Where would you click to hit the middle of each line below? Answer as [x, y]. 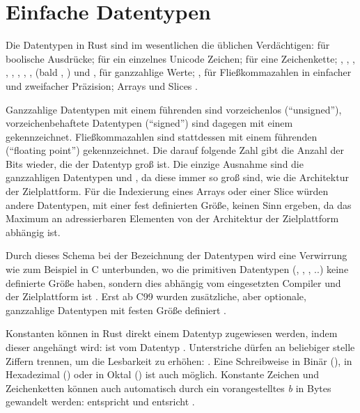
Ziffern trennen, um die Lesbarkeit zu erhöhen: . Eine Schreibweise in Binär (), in [179, 360]
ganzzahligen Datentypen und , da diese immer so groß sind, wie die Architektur [177, 177]
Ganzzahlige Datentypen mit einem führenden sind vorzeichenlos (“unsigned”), [174, 109]
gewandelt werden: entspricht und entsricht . [100, 402]
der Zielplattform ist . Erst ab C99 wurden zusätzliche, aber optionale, [156, 296]
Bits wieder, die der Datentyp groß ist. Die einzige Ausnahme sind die [155, 163]
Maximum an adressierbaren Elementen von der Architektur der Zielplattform [172, 218]
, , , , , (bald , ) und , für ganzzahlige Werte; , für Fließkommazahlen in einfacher [179, 72]
